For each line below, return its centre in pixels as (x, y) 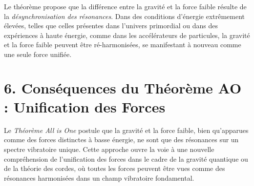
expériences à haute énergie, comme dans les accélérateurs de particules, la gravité (127, 35)
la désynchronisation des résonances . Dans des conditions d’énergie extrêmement (125, 16)
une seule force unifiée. (38, 54)
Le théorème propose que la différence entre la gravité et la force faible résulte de (125, 6)
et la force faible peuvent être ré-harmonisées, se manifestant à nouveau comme (123, 45)
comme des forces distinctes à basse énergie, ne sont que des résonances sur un (121, 139)
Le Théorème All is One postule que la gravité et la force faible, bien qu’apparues (126, 130)
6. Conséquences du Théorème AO (123, 87)
